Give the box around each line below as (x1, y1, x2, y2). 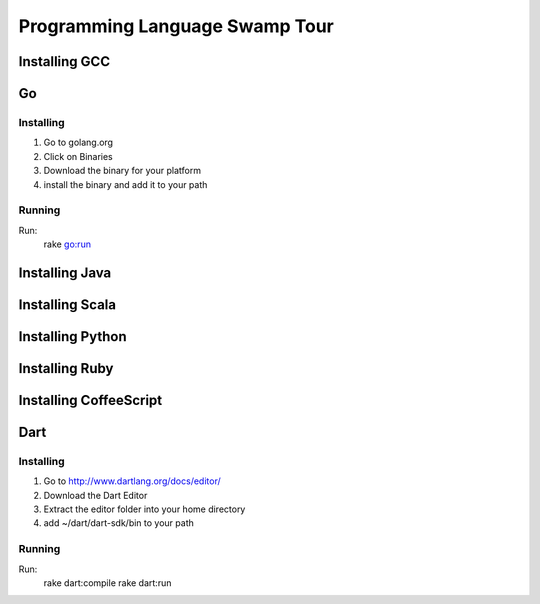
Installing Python (18, 328, 127, 345)
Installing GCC (18, 53, 110, 70)
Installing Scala (18, 296, 117, 313)
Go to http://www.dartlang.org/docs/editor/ (43, 475, 221, 487)
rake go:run (43, 238, 92, 250)
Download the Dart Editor (43, 489, 148, 501)
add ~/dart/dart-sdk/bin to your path (43, 517, 195, 529)
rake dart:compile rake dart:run (43, 576, 172, 589)
